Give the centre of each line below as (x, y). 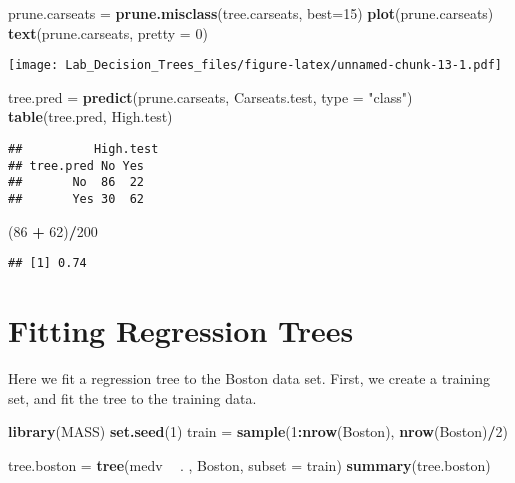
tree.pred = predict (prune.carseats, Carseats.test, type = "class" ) (210, 96)
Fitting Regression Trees (181, 330)
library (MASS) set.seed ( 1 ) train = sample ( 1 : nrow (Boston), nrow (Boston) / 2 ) (258, 431)
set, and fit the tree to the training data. (132, 397)
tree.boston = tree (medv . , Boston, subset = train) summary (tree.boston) (249, 464)
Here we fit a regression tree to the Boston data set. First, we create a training (249, 378)
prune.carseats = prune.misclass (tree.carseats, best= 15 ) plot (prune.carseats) (251, 13)
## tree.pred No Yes (76, 165)
